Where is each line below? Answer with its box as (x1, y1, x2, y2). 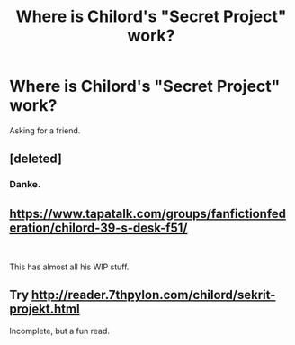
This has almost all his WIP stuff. (9, 261, 130, 272)
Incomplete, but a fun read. (9, 325, 111, 336)
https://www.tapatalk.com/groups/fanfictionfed (9, 205, 286, 222)
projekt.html (9, 302, 80, 317)
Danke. (9, 178, 41, 191)
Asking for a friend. (9, 124, 81, 136)
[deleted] (9, 151, 63, 167)
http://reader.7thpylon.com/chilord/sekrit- (31, 287, 276, 303)
